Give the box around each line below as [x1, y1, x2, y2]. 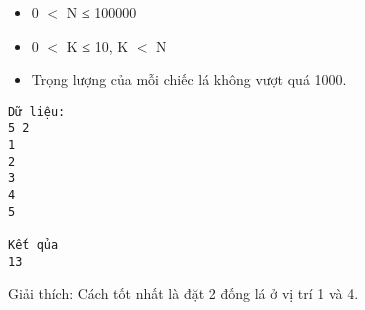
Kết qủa [8, 238, 59, 253]
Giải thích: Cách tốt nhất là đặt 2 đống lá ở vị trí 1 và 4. [8, 283, 359, 304]
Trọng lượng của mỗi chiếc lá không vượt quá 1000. [31, 69, 347, 90]
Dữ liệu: [8, 104, 66, 119]
